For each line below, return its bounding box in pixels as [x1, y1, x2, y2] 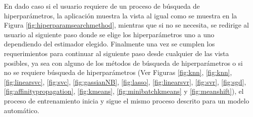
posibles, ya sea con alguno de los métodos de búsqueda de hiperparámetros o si [4, 58, 243, 68]
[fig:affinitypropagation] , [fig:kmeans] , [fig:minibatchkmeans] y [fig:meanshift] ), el [4, 86, 244, 96]
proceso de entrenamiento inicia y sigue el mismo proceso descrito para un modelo [4, 95, 249, 105]
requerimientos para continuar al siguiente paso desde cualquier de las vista [4, 48, 229, 58]
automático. [4, 105, 39, 115]
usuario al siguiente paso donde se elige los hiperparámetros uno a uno [4, 29, 214, 39]
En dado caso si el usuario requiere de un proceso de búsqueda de [4, 1, 200, 11]
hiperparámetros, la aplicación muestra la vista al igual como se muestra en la [4, 10, 237, 20]
